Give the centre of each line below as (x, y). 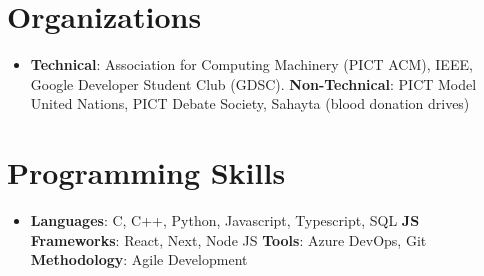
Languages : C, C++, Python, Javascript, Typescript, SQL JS (225, 220)
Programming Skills (146, 172)
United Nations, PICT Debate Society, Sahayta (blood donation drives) (250, 103)
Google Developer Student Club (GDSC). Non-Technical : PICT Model (253, 83)
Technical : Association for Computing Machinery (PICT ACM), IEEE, (251, 64)
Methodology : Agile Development (139, 259)
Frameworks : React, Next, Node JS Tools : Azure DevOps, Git (228, 239)
